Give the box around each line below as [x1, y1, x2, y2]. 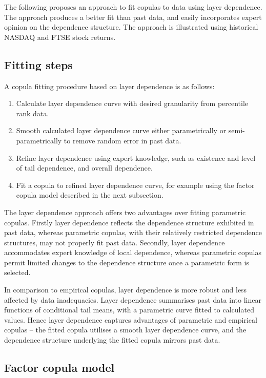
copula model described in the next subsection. [16, 190, 163, 200]
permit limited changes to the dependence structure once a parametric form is [4, 257, 249, 267]
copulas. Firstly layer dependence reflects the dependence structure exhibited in [4, 217, 254, 227]
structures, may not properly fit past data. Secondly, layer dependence [4, 237, 225, 247]
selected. [4, 267, 31, 278]
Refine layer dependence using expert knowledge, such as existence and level [16, 152, 256, 163]
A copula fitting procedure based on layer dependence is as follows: [4, 80, 215, 91]
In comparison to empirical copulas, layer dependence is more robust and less [4, 284, 247, 295]
